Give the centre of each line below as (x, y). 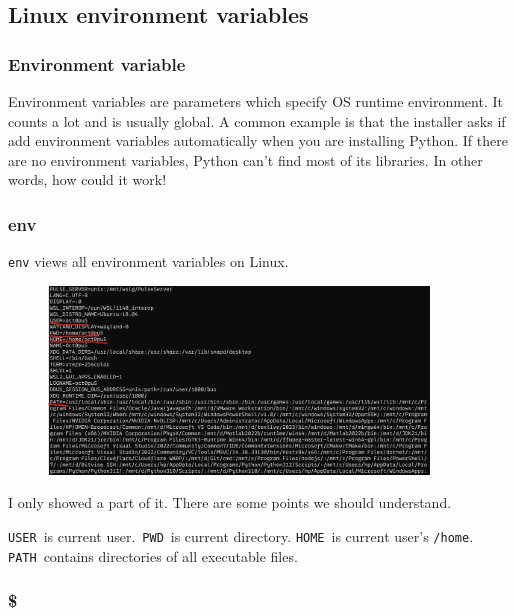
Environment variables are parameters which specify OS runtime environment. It (255, 101)
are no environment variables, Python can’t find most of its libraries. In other (245, 159)
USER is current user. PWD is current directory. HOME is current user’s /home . (241, 535)
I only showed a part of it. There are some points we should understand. (230, 502)
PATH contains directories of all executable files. (153, 555)
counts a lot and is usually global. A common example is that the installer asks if (257, 120)
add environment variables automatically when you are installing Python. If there (258, 140)
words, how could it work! (87, 179)
